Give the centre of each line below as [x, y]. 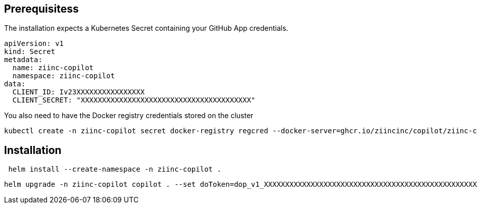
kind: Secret [30, 52]
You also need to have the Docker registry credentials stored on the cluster [129, 116]
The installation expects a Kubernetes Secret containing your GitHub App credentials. [146, 28]
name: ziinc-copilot [53, 68]
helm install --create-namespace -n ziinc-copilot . [115, 169]
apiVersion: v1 [34, 44]
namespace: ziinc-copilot [64, 76]
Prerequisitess [41, 9]
